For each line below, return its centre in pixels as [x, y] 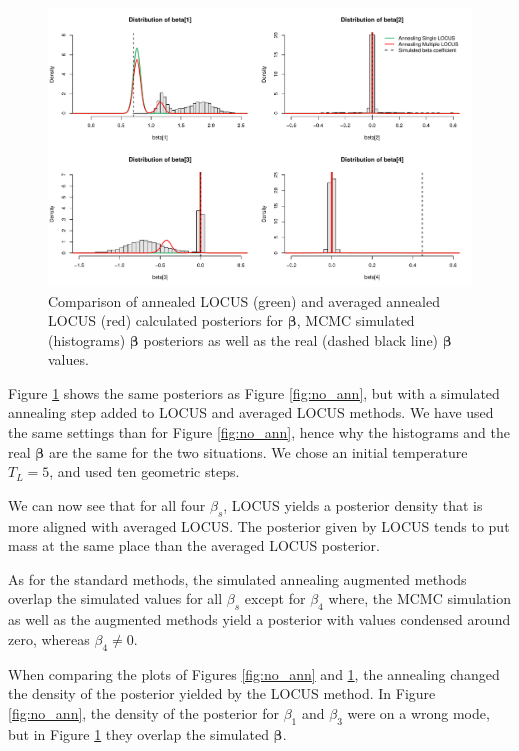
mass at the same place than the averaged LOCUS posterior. [194, 545]
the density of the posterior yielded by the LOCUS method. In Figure [222, 693]
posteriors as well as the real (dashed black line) [291, 339]
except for [275, 598]
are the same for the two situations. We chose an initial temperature [258, 451]
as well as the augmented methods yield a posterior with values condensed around [259, 619]
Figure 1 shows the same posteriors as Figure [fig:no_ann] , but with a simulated [254, 392]
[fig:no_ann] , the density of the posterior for [143, 712]
